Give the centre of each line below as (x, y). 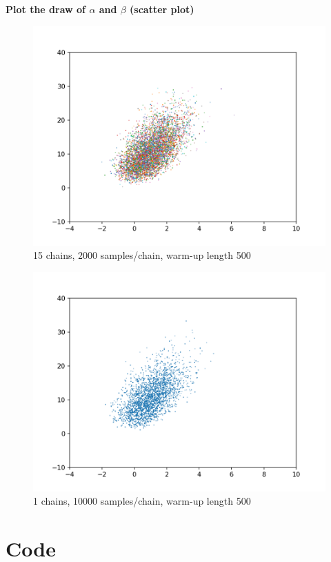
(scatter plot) (162, 9)
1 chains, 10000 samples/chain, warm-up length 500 (142, 501)
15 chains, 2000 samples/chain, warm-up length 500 (142, 255)
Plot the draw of (46, 9)
